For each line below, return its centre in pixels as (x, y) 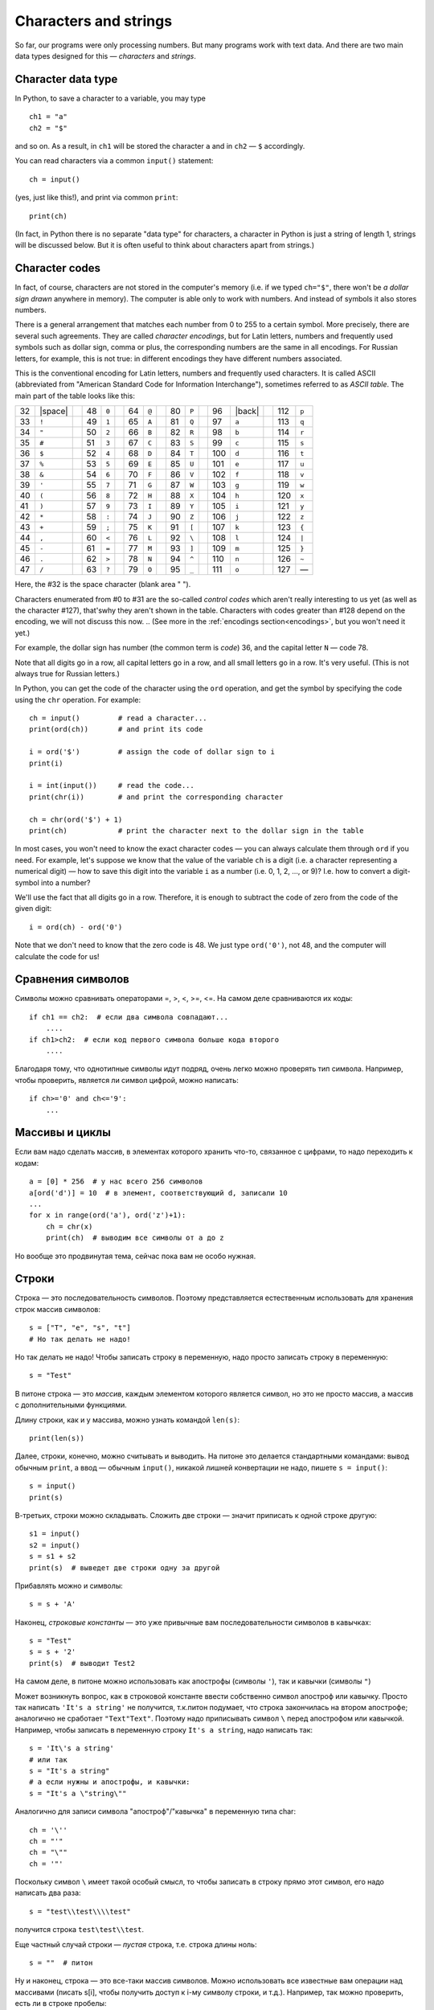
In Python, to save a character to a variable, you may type (111, 98)
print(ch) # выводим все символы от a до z (135, 1238)
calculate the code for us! (57, 956)
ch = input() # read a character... (119, 718)
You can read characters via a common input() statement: (114, 161)
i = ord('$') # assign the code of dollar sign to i (152, 752)
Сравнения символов (72, 980)
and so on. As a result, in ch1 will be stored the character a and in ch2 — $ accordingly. (160, 146)
